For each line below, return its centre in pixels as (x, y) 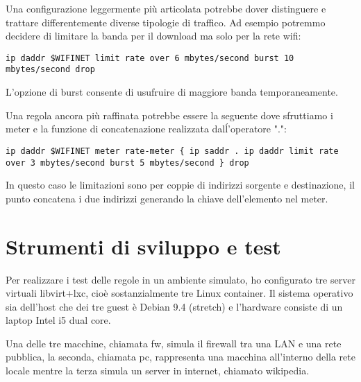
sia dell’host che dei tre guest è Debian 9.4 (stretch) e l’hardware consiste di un (174, 306)
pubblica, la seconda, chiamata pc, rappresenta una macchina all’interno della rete (180, 357)
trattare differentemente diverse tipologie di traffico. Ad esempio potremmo (166, 22)
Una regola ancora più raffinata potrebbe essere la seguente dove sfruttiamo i (169, 115)
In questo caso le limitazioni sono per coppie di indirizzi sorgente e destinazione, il (180, 185)
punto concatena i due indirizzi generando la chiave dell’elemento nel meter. (167, 198)
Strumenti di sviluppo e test (143, 246)
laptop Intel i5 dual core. (58, 320)
